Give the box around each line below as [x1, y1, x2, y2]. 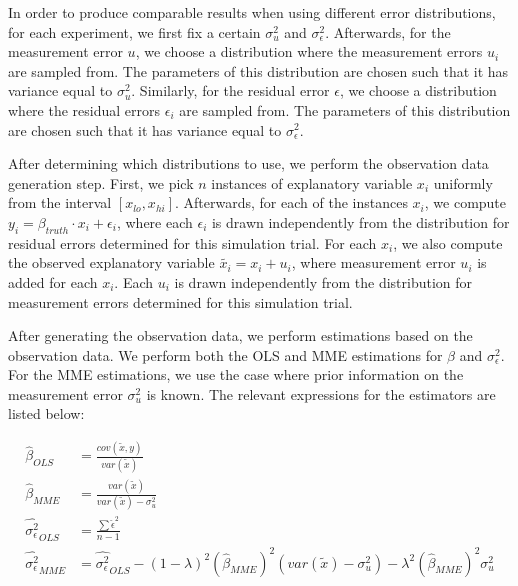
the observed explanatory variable [8, 252, 215, 273]
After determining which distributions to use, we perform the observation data [8, 153, 489, 174]
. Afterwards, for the [325, 21, 451, 42]
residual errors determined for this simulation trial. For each [8, 232, 377, 253]
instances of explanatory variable [211, 172, 413, 193]
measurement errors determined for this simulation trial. [8, 291, 353, 312]
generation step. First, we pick [8, 172, 194, 193]
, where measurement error [291, 252, 456, 273]
